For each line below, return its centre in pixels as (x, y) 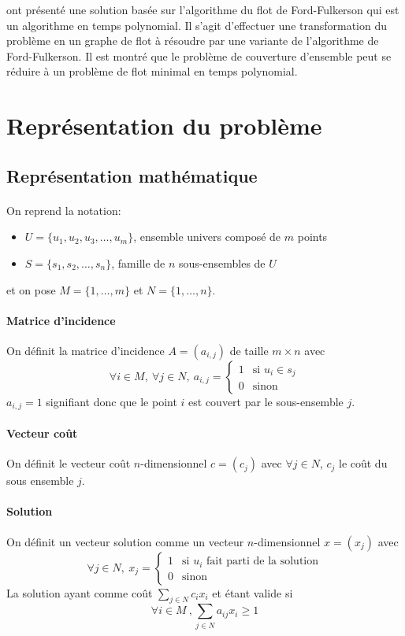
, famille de (138, 263)
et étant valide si (253, 592)
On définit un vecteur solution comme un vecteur (125, 541)
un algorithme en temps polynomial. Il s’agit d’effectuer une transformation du (197, 25)
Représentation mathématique (132, 175)
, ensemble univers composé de (207, 237)
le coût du (363, 463)
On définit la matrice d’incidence (85, 350)
